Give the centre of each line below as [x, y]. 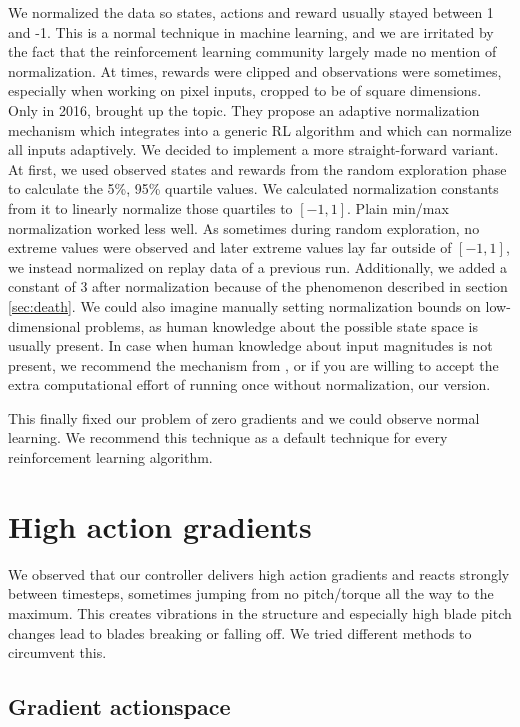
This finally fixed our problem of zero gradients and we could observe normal [244, 417]
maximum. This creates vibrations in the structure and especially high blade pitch [260, 612]
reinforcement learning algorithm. [110, 457]
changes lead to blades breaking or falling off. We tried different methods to [240, 632]
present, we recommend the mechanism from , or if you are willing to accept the [253, 364]
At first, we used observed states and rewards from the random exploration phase [257, 168]
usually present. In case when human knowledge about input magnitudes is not [250, 345]
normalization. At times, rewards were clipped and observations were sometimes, [255, 70]
